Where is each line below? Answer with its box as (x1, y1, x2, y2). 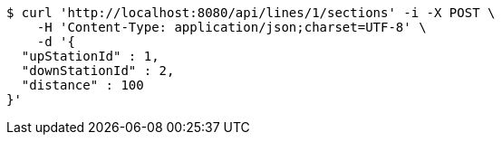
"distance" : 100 (21, 78, 144, 92)
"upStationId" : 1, (21, 49, 159, 63)
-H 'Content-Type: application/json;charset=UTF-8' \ (36, 20, 427, 34)
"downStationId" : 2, (21, 63, 175, 78)
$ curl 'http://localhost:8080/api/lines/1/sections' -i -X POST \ (6, 5, 496, 20)
